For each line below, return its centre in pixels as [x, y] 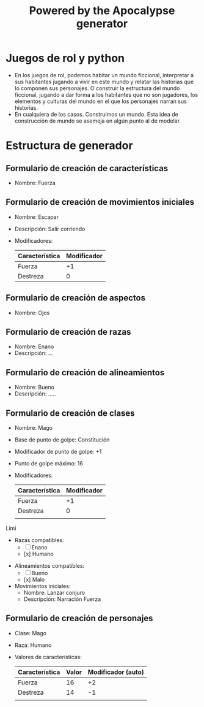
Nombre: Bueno [35, 388]
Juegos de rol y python [65, 58]
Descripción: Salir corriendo [50, 229]
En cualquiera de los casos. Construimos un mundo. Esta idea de [96, 114]
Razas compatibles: [39, 540]
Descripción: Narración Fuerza [62, 599]
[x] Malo [34, 579]
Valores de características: [48, 657]
